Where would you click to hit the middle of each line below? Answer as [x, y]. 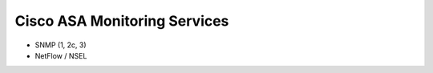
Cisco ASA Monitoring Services [122, 21]
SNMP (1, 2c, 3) [61, 45]
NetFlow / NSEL [61, 55]
